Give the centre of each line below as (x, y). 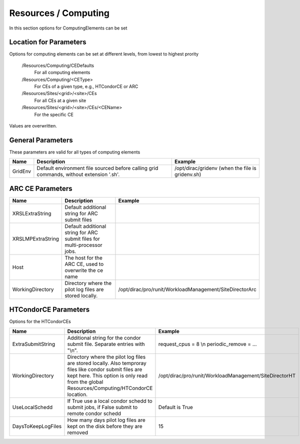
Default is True (175, 407)
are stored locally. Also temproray (107, 363)
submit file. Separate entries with (106, 344)
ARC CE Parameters (41, 188)
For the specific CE (54, 114)
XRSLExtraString (32, 213)
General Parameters (41, 140)
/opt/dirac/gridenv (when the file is (215, 168)
